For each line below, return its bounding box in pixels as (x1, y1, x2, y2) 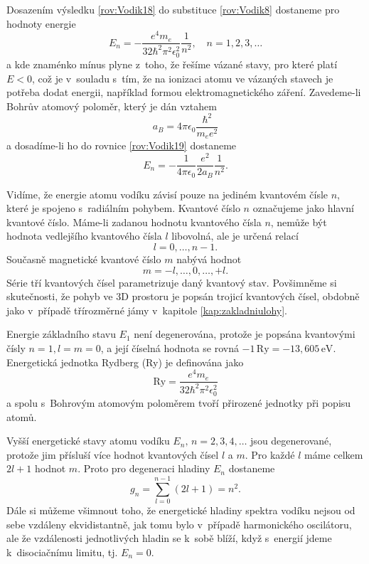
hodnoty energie (6, 16, 76, 31)
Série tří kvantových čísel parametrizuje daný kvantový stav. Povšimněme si (6, 275, 337, 289)
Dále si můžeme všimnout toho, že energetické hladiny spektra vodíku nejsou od (6, 503, 355, 518)
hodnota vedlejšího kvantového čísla (6, 228, 162, 243)
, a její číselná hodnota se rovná (100, 341, 239, 356)
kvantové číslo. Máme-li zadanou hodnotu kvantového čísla (6, 214, 262, 229)
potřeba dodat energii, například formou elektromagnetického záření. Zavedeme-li (6, 85, 361, 100)
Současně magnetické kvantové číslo (6, 252, 161, 267)
